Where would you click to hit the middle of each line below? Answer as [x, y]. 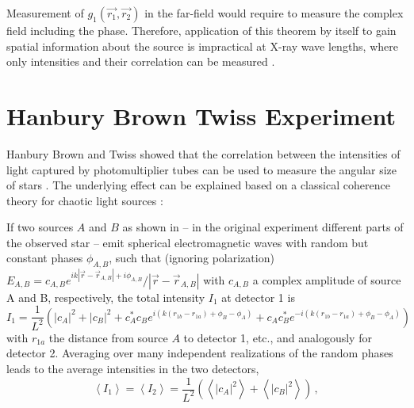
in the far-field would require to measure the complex [274, 13]
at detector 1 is [258, 297]
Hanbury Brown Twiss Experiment [201, 115]
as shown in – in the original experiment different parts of [263, 227]
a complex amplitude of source [327, 279]
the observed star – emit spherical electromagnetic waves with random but [188, 242]
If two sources [40, 227]
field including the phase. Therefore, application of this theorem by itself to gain [201, 30]
